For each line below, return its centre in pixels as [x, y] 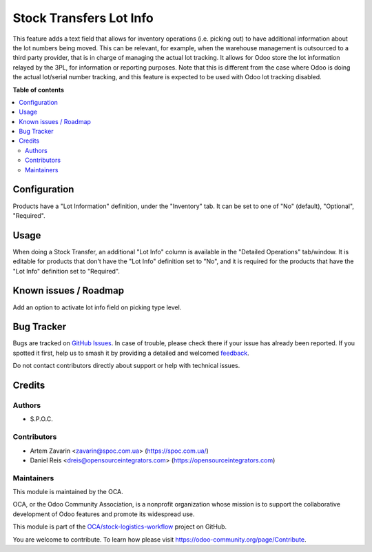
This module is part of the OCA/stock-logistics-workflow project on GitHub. [120, 527]
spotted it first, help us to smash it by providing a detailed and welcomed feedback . [131, 353]
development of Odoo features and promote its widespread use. [104, 514]
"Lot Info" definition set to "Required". [66, 271]
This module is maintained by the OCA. [68, 492]
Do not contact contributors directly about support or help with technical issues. [126, 366]
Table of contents [39, 90]
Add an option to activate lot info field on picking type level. [97, 307]
